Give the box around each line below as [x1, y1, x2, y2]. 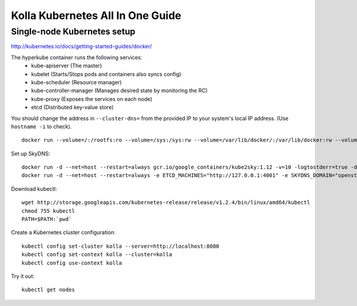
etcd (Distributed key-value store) [31, 104, 114, 111]
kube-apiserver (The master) [31, 62, 102, 70]
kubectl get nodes [21, 286, 76, 294]
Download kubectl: [11, 185, 57, 193]
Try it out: [11, 272, 35, 279]
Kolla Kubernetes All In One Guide [11, 9, 181, 22]
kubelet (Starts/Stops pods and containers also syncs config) [31, 70, 181, 77]
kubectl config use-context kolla [21, 259, 122, 266]
